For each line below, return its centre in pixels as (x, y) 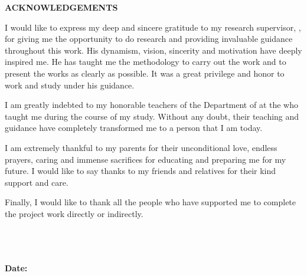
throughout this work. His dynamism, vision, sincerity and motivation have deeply (153, 50)
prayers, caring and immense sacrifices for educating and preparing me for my (146, 159)
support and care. (37, 182)
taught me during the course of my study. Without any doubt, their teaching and (152, 116)
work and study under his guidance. (70, 85)
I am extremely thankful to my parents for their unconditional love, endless (141, 147)
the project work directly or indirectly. (74, 213)
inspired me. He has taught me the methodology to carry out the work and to (146, 62)
